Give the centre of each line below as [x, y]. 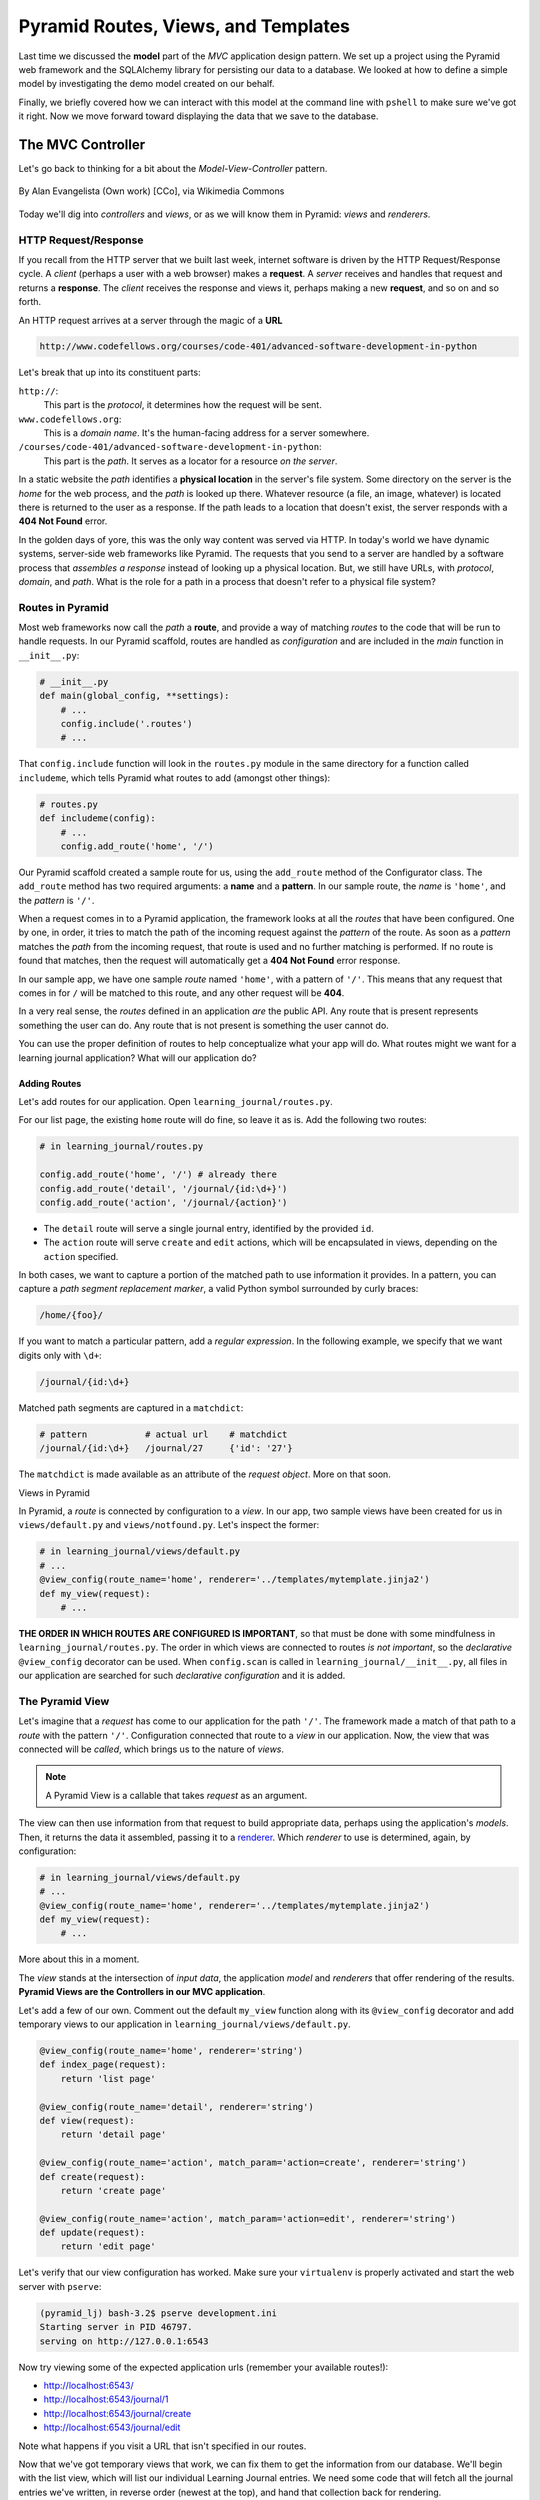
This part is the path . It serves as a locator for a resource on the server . [190, 461]
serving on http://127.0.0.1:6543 [124, 2341]
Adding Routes [50, 1083]
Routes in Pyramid [63, 607]
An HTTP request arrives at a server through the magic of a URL [150, 320]
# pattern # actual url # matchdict [163, 1434]
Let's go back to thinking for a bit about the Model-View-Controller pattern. [173, 169]
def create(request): [92, 2176]
